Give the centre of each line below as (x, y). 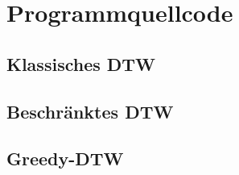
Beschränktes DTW (90, 111)
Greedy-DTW (65, 158)
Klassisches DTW (81, 63)
